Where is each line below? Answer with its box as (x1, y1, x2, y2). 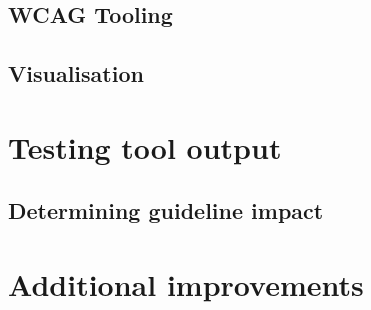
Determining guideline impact (8, 195, 324, 226)
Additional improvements (8, 263, 364, 304)
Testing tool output (8, 126, 282, 167)
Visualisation (8, 58, 144, 89)
